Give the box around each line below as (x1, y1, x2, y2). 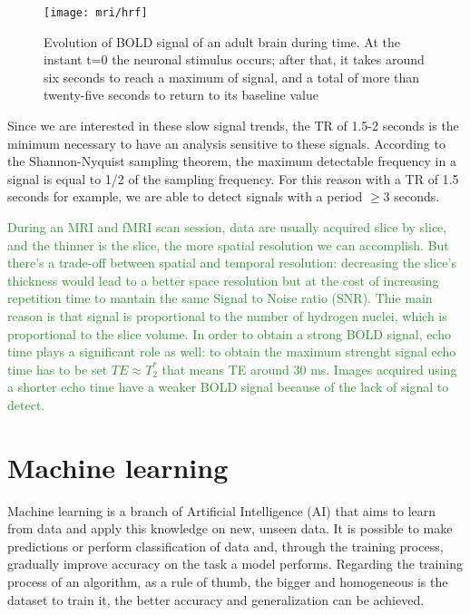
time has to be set (7, 359, 108, 378)
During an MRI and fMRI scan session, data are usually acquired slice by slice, (7, 218, 447, 236)
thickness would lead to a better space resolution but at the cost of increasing (7, 270, 439, 289)
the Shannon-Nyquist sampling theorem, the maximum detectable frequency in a (7, 151, 456, 171)
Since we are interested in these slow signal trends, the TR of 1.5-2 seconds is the (7, 116, 459, 135)
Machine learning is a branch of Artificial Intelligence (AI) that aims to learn (7, 501, 436, 520)
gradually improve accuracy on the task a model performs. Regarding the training (7, 554, 463, 573)
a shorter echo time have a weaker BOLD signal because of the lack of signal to (7, 377, 449, 396)
